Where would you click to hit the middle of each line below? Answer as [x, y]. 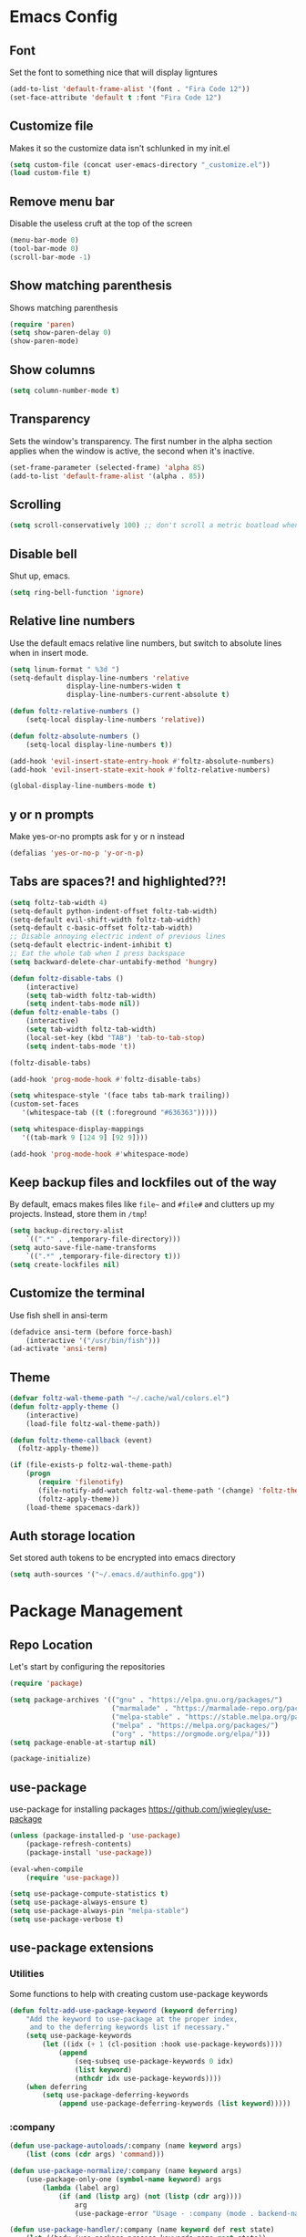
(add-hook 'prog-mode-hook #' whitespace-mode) [99, 1154]
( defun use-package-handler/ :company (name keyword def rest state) [142, 2230]
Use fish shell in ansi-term [58, 1315]
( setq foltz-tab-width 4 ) [58, 902]
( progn [38, 1474]
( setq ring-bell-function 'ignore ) [77, 592]
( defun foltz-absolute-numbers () [75, 736]
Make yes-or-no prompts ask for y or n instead [97, 837]
